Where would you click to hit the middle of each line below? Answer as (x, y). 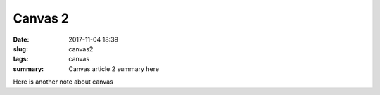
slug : (20, 49)
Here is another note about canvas (63, 82)
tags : (21, 59)
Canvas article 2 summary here (114, 69)
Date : (21, 39)
